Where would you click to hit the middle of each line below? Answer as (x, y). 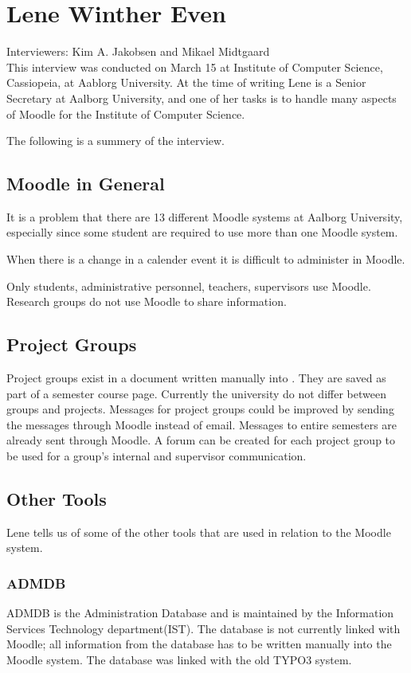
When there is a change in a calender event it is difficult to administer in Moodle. (206, 259)
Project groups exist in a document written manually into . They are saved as (196, 378)
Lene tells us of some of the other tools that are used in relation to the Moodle (199, 532)
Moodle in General (86, 184)
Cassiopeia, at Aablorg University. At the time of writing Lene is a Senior (186, 82)
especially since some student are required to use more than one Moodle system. (202, 232)
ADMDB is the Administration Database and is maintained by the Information (200, 613)
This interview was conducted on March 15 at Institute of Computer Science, (195, 67)
